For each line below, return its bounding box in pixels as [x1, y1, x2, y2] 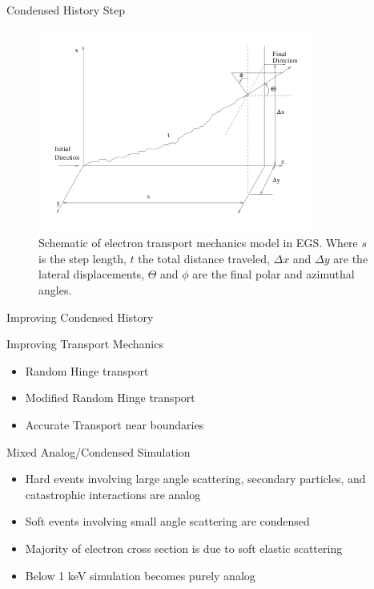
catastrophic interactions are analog [25, 485, 201, 502]
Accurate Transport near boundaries [25, 416, 204, 433]
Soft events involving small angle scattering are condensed [25, 513, 310, 530]
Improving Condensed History [6, 308, 154, 325]
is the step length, [38, 250, 127, 266]
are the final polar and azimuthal [192, 266, 355, 282]
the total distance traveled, [138, 250, 270, 266]
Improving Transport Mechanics [6, 335, 163, 352]
